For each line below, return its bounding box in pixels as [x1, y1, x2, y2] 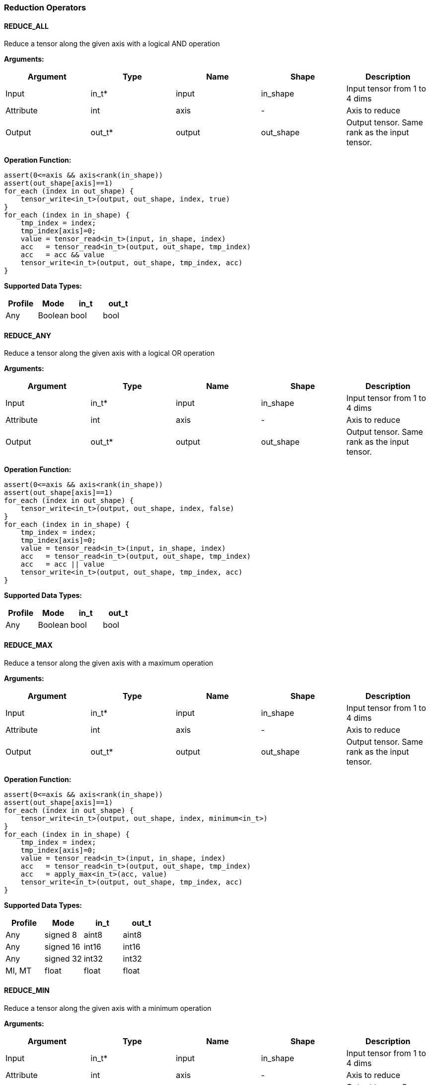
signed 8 [44, 929, 77, 940]
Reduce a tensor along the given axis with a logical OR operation [4, 349, 215, 358]
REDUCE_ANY [4, 331, 51, 340]
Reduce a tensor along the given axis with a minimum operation [4, 1003, 212, 1012]
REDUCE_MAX [4, 641, 53, 650]
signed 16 [44, 941, 80, 952]
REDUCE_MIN [4, 986, 50, 995]
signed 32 [44, 953, 82, 964]
